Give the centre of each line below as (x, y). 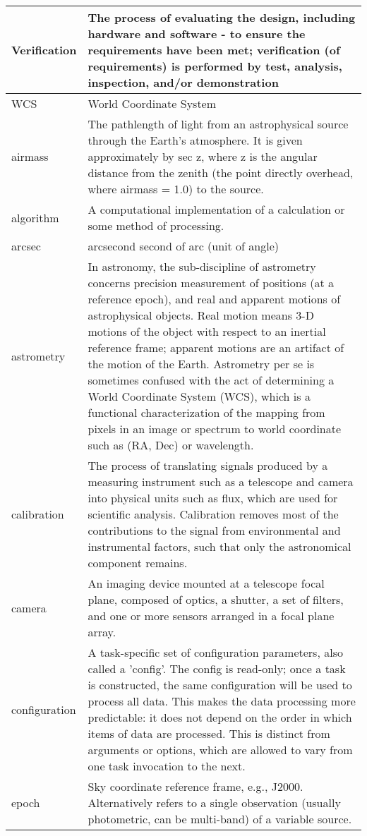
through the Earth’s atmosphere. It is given (195, 140)
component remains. (138, 563)
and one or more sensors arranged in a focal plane (211, 616)
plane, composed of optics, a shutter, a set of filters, (216, 599)
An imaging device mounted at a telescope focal (206, 583)
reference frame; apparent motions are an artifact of (216, 347)
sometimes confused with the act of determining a (211, 380)
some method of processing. (156, 225)
